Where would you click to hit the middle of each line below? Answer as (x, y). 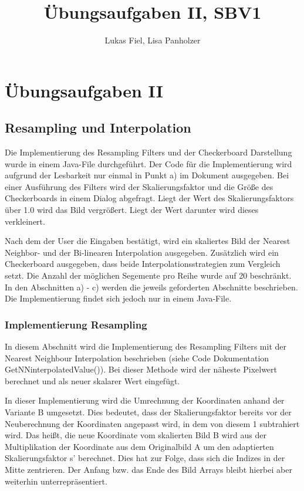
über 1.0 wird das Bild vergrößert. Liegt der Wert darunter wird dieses (132, 210)
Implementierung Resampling (76, 324)
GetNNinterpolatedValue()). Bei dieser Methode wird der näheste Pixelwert (141, 369)
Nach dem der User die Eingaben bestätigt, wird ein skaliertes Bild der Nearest (148, 241)
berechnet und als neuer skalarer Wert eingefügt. (92, 380)
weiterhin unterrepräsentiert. (56, 481)
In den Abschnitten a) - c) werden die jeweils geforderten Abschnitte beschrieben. (151, 287)
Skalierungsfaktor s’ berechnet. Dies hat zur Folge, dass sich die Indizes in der (145, 458)
